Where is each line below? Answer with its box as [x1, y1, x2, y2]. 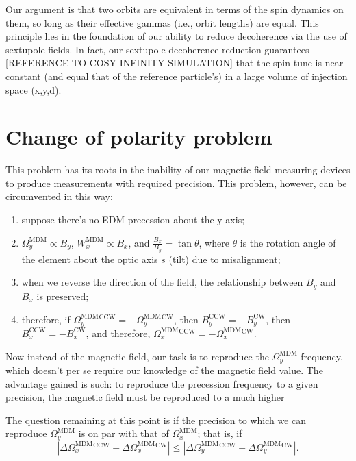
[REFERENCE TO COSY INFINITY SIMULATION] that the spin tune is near [5, 55, 344, 70]
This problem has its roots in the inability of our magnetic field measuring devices [5, 162, 351, 177]
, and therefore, [86, 325, 151, 340]
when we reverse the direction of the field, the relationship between [21, 275, 303, 289]
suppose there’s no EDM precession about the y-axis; [21, 212, 245, 227]
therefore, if [21, 312, 71, 326]
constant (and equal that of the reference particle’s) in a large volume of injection [5, 68, 348, 83]
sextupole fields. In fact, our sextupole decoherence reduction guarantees [5, 42, 309, 56]
